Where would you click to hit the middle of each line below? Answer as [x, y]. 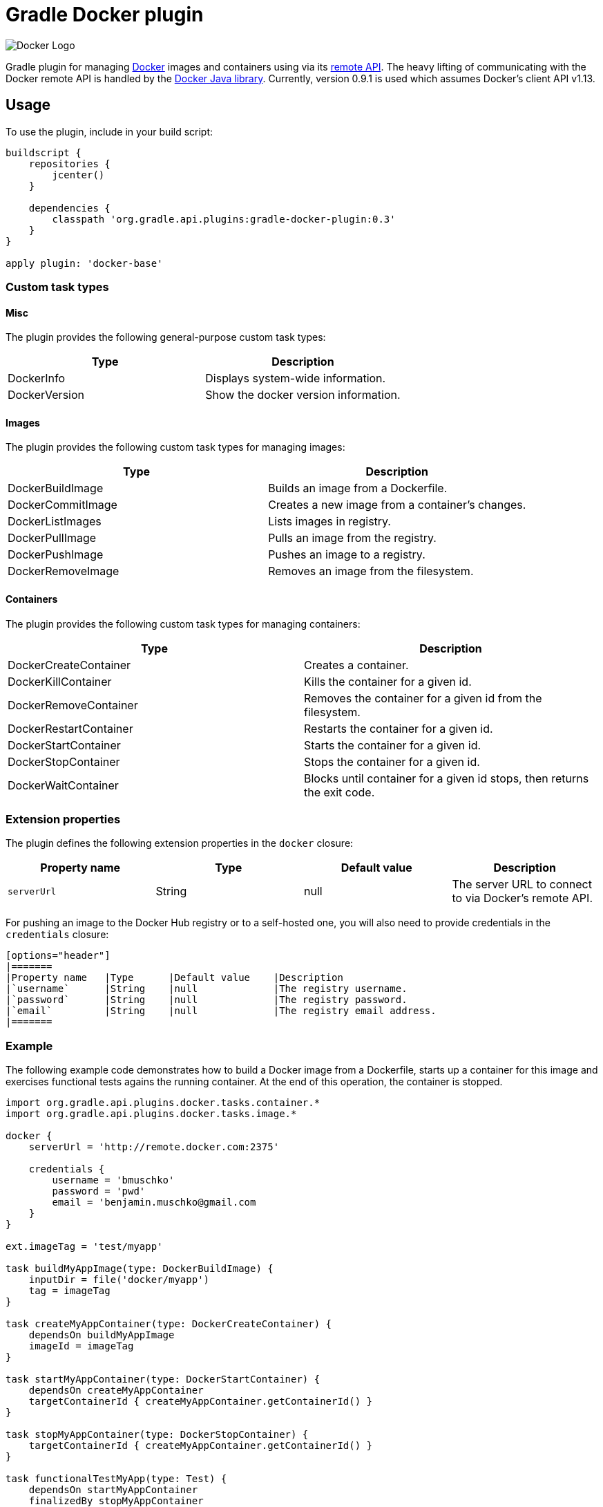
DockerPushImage [56, 555]
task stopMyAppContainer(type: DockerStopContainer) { [157, 1435]
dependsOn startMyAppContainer [113, 1490]
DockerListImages [55, 522]
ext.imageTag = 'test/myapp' [84, 1247]
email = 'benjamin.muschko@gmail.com [154, 1202]
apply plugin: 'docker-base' [84, 263]
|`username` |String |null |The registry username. [207, 989]
